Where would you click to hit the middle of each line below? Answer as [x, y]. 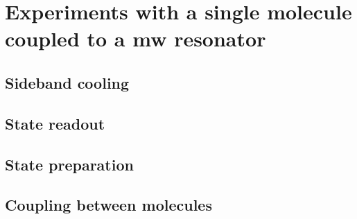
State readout [55, 123]
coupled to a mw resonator [136, 38]
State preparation [69, 164]
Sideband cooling [67, 82]
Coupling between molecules [108, 205]
